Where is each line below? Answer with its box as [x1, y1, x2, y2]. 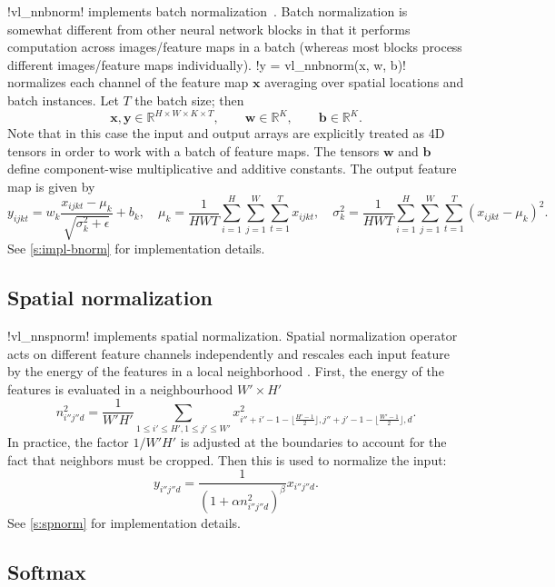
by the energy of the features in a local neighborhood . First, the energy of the [7, 362, 444, 381]
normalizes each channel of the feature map [7, 73, 249, 92]
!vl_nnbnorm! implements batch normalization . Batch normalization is [7, 2, 408, 20]
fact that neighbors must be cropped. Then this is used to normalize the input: [7, 450, 447, 469]
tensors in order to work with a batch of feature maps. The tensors [7, 141, 380, 160]
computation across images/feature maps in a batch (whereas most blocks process [7, 37, 462, 56]
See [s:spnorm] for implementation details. [7, 512, 242, 532]
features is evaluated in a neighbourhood [7, 379, 233, 398]
